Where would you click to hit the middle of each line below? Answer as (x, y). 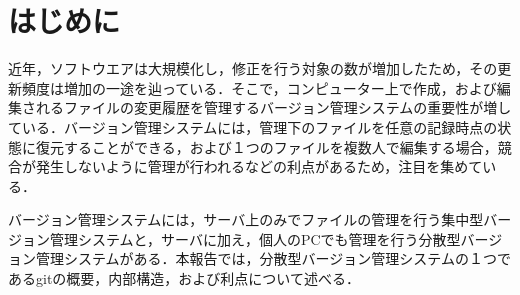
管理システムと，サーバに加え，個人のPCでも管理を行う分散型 (255, 238)
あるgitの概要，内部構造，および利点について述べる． (184, 278)
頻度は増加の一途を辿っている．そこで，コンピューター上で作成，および (259, 87)
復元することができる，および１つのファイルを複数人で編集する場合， (266, 146)
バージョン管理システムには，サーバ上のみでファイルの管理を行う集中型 (246, 219)
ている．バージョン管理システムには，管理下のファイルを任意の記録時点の (253, 126)
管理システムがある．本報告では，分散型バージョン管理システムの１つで (273, 258)
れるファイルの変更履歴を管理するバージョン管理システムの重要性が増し (273, 107)
